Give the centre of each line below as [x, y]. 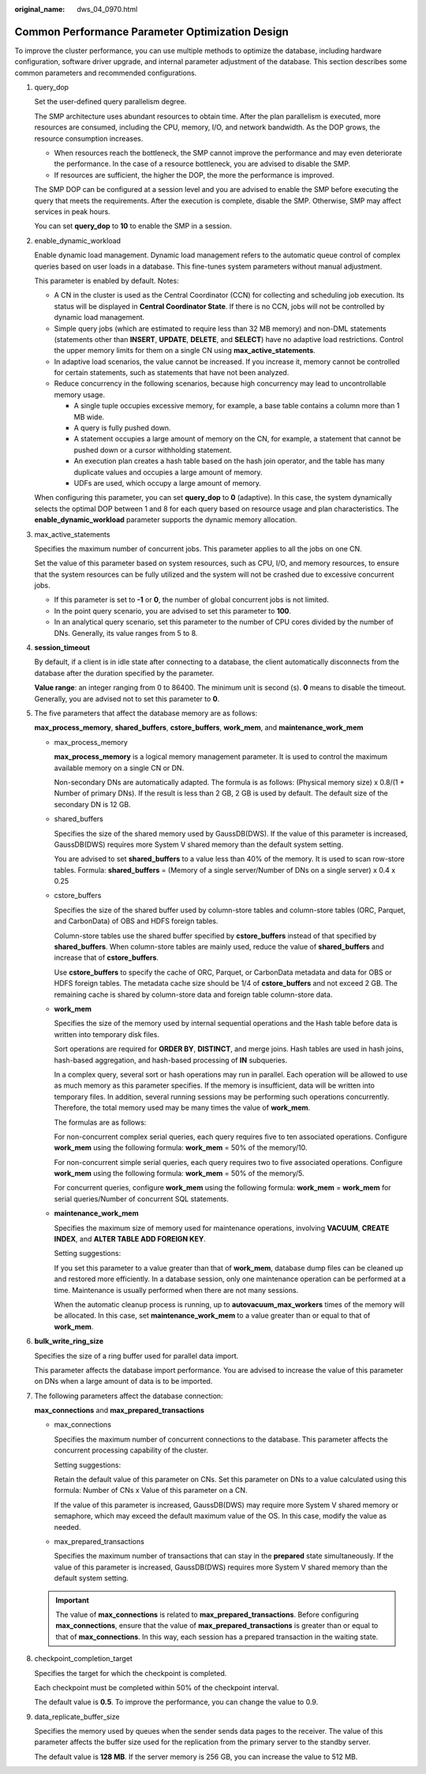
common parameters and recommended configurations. [106, 73]
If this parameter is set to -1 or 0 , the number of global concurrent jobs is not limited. [191, 599]
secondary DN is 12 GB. [93, 804]
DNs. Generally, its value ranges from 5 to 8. [126, 633]
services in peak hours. [72, 211]
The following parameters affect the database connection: [129, 1396]
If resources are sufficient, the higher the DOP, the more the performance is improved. [194, 175]
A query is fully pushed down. [122, 428]
